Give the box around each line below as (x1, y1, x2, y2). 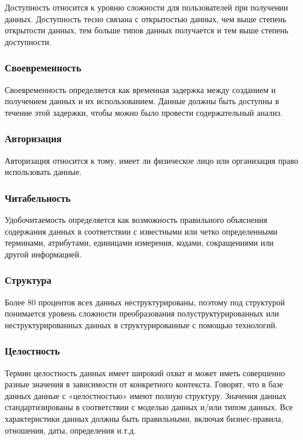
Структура (5, 273, 52, 287)
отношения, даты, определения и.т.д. (5, 424, 137, 436)
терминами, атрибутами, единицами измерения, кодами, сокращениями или (5, 236, 274, 249)
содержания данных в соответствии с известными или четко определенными (5, 225, 278, 237)
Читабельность (5, 190, 71, 205)
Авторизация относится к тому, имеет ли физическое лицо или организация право (5, 154, 298, 166)
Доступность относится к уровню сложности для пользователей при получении (5, 1, 288, 13)
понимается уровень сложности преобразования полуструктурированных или (5, 307, 279, 319)
